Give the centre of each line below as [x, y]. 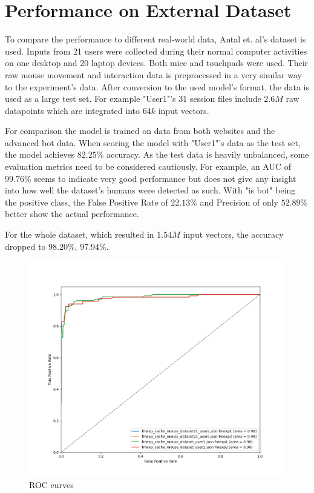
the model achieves [40, 154]
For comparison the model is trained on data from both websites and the [140, 131]
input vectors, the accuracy [233, 234]
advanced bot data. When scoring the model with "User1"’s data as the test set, [153, 142]
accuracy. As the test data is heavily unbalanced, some [208, 154]
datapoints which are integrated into [73, 110]
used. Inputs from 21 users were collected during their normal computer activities [156, 51]
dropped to [25, 246]
